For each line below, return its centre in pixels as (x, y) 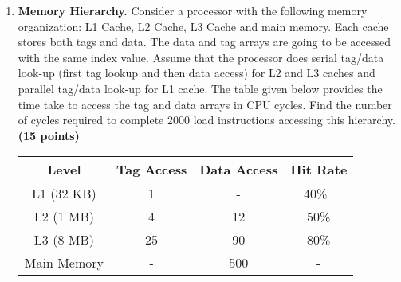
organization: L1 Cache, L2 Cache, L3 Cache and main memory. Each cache (203, 26)
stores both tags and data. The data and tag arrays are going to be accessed (204, 42)
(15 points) (49, 135)
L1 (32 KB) (64, 194)
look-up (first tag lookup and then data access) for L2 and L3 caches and (197, 73)
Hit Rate (319, 170)
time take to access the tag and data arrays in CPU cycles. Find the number (205, 104)
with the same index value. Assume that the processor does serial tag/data (201, 57)
